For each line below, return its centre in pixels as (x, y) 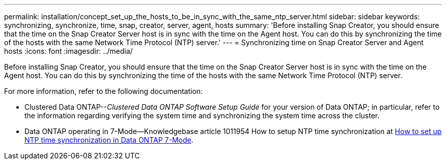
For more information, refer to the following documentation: (104, 91)
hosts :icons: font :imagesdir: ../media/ (68, 51)
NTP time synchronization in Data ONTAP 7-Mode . (109, 140)
